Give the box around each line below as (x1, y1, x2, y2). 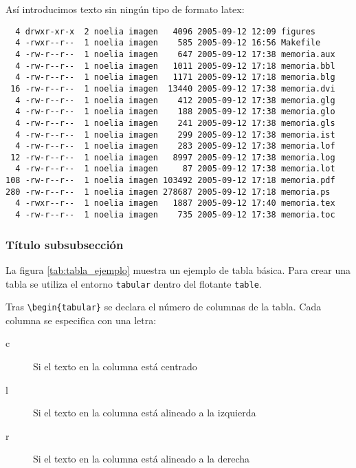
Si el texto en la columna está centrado (33, 359, 197, 374)
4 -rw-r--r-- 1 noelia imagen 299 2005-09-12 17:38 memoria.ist (15, 129, 335, 140)
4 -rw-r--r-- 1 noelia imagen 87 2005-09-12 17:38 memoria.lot (15, 164, 335, 174)
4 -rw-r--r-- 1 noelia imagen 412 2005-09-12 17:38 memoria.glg (15, 95, 335, 105)
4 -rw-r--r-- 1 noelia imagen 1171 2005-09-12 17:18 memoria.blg (15, 72, 335, 83)
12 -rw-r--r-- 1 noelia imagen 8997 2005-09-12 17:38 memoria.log (10, 152, 335, 162)
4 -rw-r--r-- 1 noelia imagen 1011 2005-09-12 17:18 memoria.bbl (15, 61, 335, 71)
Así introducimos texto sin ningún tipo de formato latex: (5, 2, 245, 16)
